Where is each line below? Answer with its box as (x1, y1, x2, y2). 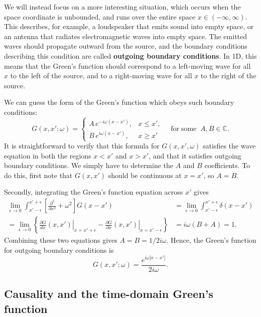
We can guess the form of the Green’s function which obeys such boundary (4, 97, 234, 107)
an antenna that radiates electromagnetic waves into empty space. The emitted (4, 31, 247, 41)
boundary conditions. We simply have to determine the (4, 160, 174, 171)
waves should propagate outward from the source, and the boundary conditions (4, 41, 247, 51)
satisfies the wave (203, 140, 256, 151)
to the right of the (200, 70, 256, 81)
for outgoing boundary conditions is (4, 244, 114, 255)
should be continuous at (108, 170, 182, 180)
